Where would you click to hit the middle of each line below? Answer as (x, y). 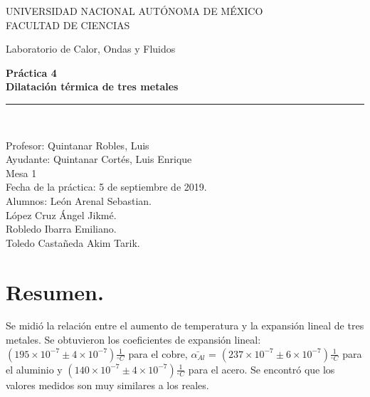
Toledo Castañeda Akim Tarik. (73, 242)
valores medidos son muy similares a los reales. (107, 385)
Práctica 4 (31, 72)
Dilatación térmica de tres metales (92, 86)
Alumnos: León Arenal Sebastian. (79, 200)
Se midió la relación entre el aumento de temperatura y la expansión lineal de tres (185, 325)
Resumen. (55, 291)
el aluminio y (34, 369)
